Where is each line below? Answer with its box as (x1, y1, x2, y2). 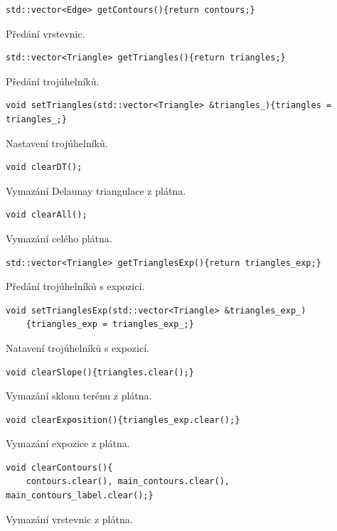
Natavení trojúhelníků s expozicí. (6, 340, 149, 355)
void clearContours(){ (6, 462, 113, 473)
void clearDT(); (6, 162, 82, 173)
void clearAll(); (6, 210, 87, 220)
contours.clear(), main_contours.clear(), (26, 476, 230, 487)
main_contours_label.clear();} (6, 490, 154, 501)
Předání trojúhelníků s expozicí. (6, 279, 145, 294)
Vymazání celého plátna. (6, 230, 112, 245)
